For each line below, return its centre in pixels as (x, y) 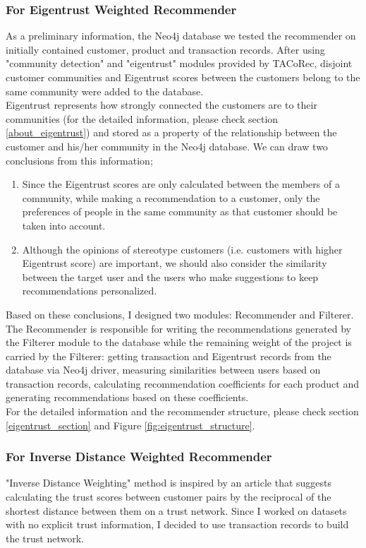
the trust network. (45, 538)
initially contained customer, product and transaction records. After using (165, 49)
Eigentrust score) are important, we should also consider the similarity (175, 263)
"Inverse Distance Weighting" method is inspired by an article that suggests (169, 483)
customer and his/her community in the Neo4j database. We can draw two (167, 146)
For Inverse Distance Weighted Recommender (139, 457)
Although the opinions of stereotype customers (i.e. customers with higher (182, 249)
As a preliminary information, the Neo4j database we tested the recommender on (181, 36)
